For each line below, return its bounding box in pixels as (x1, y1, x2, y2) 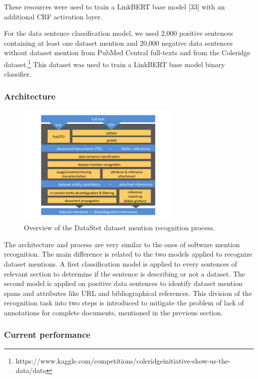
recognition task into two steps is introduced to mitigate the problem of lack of (4, 297, 244, 308)
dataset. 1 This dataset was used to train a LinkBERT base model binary (4, 57, 225, 69)
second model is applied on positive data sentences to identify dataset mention (4, 278, 243, 288)
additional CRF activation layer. (4, 11, 103, 21)
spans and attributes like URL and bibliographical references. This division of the (4, 287, 252, 298)
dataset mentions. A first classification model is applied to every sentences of (4, 259, 237, 269)
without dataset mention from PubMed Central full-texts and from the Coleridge (4, 47, 251, 58)
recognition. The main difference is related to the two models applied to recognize (4, 249, 253, 259)
